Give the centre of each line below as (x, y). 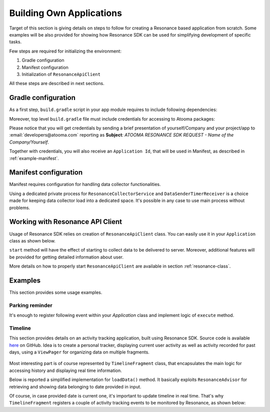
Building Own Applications (66, 13)
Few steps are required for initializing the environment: (65, 51)
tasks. (15, 42)
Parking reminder (31, 305)
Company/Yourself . (29, 142)
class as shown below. (32, 240)
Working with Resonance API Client (66, 222)
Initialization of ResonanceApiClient (61, 74)
